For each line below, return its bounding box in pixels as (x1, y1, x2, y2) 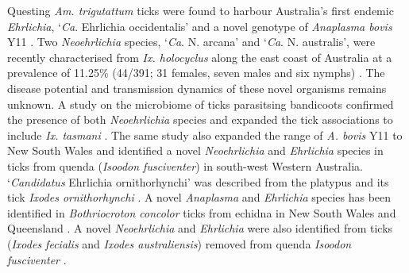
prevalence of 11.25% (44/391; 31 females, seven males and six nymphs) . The (7, 64, 385, 81)
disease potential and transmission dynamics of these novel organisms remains (7, 79, 387, 96)
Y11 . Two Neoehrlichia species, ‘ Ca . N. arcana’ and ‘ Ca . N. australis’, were (7, 33, 376, 50)
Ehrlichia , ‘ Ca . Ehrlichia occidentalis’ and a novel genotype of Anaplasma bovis (7, 17, 392, 34)
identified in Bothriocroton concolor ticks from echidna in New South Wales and (7, 204, 396, 221)
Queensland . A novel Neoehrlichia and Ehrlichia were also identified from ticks (7, 220, 393, 236)
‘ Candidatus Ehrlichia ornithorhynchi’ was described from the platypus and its (7, 173, 389, 190)
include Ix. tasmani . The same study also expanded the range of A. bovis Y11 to (7, 126, 403, 143)
